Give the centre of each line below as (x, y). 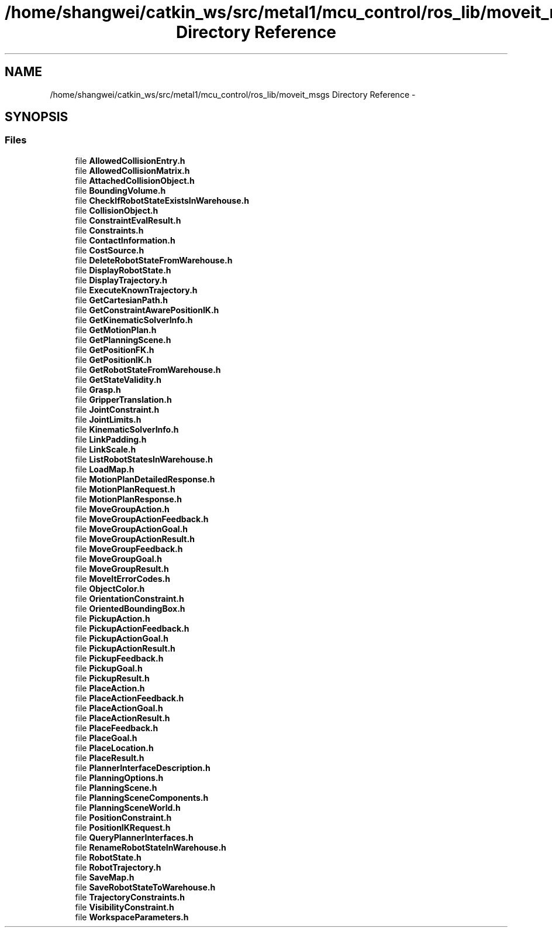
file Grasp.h (98, 389)
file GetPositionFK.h (115, 349)
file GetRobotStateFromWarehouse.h (148, 369)
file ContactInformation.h (125, 240)
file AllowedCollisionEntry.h (130, 160)
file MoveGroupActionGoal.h (131, 529)
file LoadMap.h (105, 469)
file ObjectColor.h (110, 588)
